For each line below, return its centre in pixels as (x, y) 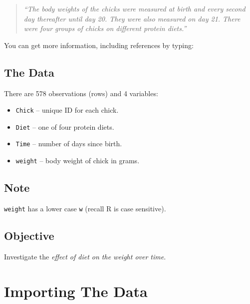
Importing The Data (76, 291)
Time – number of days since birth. (69, 143)
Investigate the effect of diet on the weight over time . (85, 256)
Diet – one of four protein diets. (65, 126)
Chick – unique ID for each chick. (67, 110)
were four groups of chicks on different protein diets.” (105, 28)
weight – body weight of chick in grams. (78, 161)
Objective (29, 236)
